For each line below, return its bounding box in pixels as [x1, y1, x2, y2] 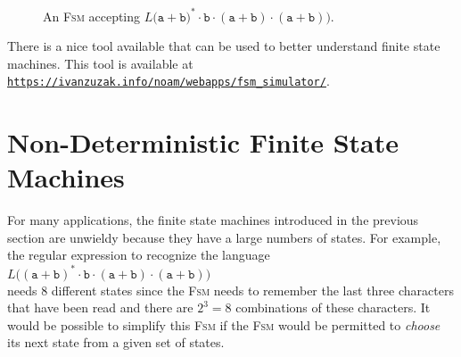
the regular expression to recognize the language [7, 245, 270, 264]
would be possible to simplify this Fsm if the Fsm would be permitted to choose [7, 315, 440, 334]
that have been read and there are [7, 298, 193, 317]
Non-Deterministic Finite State [7, 124, 399, 161]
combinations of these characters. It [235, 298, 431, 317]
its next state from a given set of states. [7, 333, 225, 352]
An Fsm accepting [43, 6, 141, 25]
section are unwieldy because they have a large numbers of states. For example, [7, 228, 441, 246]
